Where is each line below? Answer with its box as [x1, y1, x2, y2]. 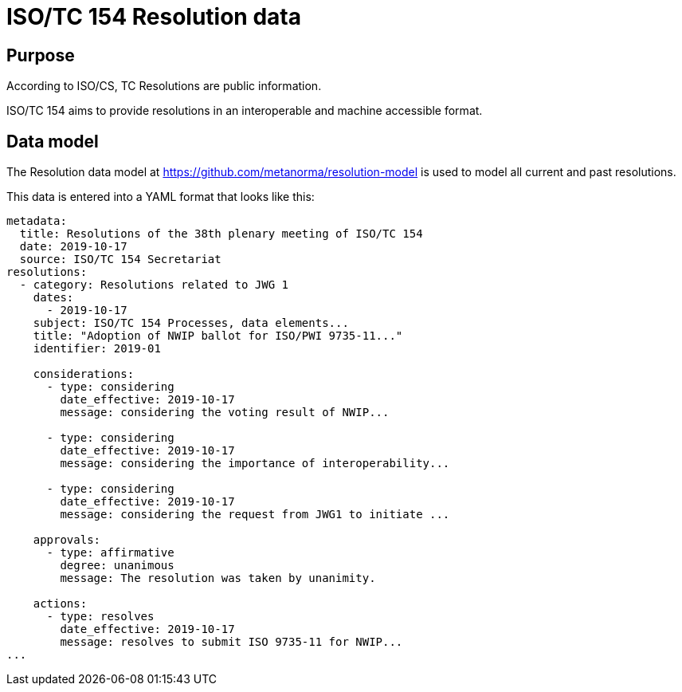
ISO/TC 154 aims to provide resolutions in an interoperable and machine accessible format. [6, 104, 483, 118]
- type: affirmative [46, 546, 174, 560]
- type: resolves [46, 610, 155, 623]
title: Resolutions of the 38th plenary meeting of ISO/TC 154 [19, 227, 423, 241]
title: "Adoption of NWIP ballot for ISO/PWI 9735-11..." [33, 329, 403, 343]
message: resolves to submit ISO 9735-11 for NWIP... [60, 635, 403, 649]
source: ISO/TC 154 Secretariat [19, 253, 221, 266]
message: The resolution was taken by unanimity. [60, 572, 376, 585]
